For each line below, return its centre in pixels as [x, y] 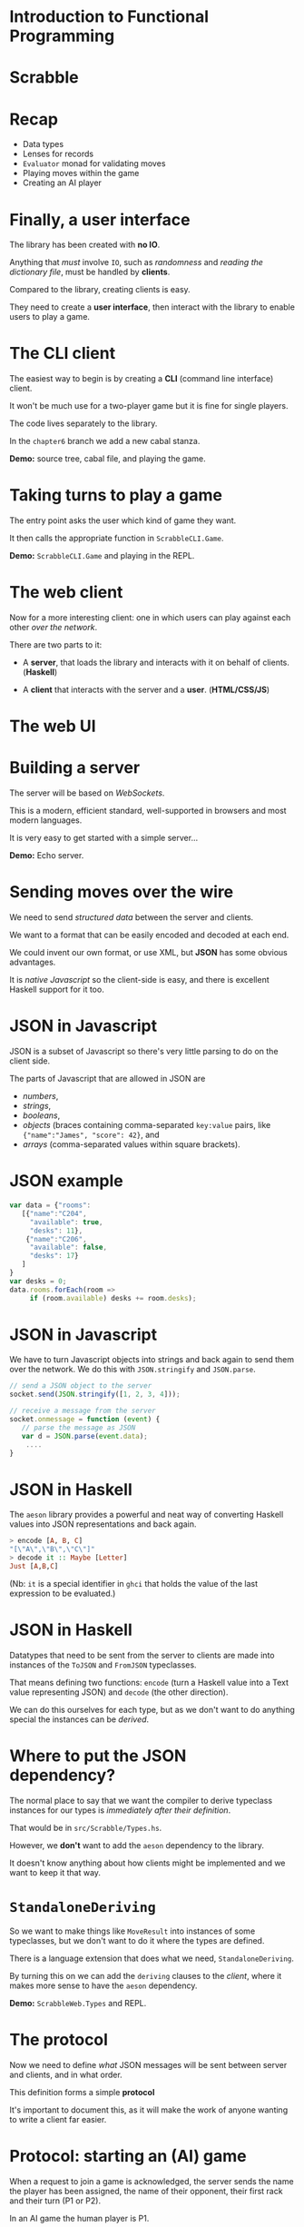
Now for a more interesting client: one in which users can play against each [150, 618]
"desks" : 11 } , [56, 1231]
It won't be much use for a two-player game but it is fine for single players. [149, 406]
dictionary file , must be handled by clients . [90, 272]
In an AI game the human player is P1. [79, 2218]
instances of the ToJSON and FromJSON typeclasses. [103, 1665]
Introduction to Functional [109, 17]
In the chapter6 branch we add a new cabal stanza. [105, 441]
